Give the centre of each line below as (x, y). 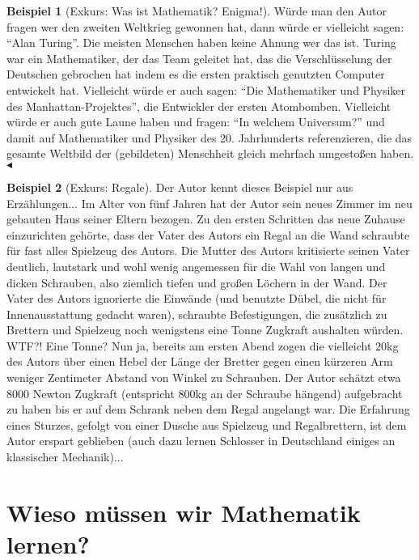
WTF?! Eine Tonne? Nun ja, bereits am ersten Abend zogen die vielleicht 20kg (203, 345)
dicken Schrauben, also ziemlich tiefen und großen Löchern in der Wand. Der (197, 282)
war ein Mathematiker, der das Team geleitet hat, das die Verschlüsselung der (199, 58)
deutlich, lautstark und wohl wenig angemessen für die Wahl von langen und (196, 266)
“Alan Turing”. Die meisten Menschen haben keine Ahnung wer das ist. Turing (201, 42)
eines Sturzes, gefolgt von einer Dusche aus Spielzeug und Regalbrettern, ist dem (207, 424)
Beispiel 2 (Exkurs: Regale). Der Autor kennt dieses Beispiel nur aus (180, 187)
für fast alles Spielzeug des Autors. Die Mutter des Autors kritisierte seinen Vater (208, 250)
